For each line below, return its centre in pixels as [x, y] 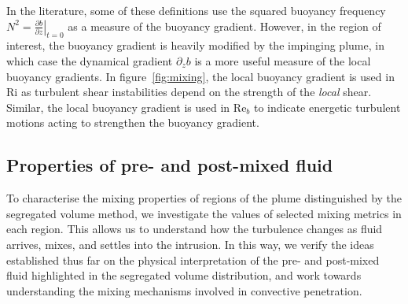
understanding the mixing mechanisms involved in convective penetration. [184, 290]
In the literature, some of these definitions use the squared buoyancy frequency [196, 10]
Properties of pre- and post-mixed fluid [170, 165]
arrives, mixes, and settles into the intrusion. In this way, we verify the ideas [190, 244]
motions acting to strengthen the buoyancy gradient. [133, 122]
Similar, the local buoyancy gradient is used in [118, 107]
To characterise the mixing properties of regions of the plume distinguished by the [204, 198]
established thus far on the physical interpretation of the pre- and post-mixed [193, 260]
